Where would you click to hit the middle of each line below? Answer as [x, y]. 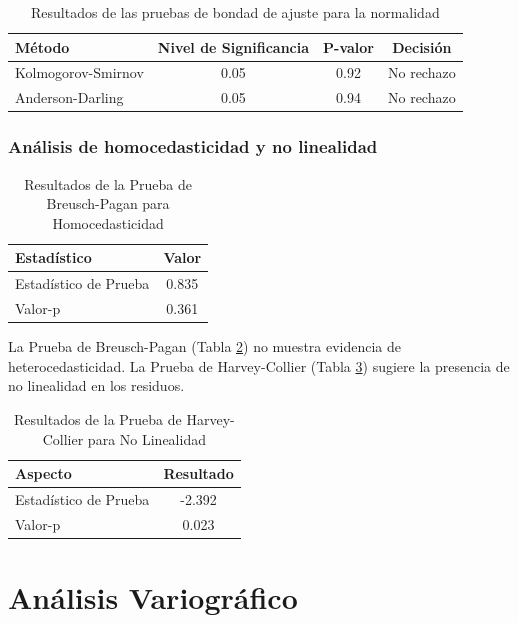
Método [42, 46]
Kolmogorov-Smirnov [79, 72]
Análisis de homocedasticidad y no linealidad [193, 146]
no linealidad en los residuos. [96, 385]
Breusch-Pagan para [108, 203]
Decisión [422, 46]
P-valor [348, 46]
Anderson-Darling [69, 97]
